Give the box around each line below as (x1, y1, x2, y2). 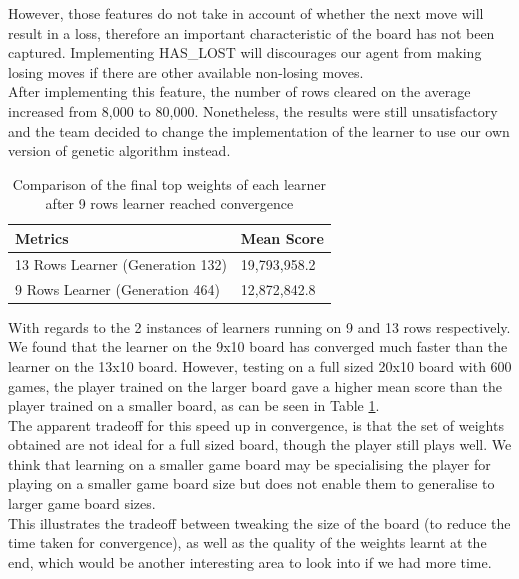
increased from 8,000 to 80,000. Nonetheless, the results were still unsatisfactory (8, 100, 498, 121)
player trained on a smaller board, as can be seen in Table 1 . (8, 395, 380, 416)
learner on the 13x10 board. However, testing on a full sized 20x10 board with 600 (8, 355, 512, 376)
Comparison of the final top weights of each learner (12, 173, 327, 194)
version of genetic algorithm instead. (8, 140, 231, 161)
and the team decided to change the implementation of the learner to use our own (8, 120, 510, 141)
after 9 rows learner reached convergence (45, 193, 294, 214)
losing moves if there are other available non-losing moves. (8, 61, 364, 82)
